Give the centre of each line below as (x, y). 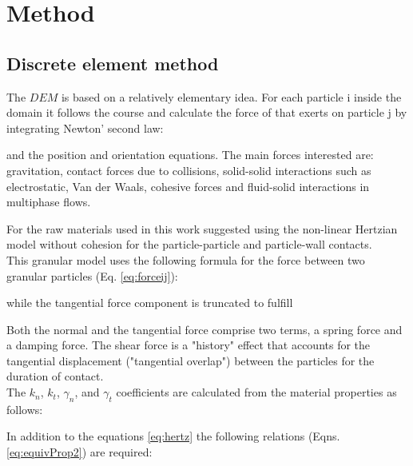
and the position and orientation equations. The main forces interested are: (190, 155)
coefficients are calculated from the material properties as (256, 392)
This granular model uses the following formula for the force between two (186, 259)
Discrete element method (113, 63)
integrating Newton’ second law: (85, 127)
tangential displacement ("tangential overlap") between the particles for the (191, 360)
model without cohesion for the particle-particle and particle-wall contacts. (189, 244)
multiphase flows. (49, 202)
